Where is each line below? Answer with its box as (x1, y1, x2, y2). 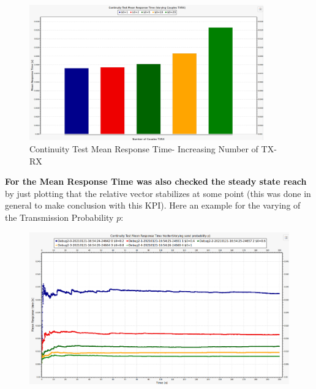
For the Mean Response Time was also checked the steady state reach (5, 175, 307, 188)
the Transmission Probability (5, 210, 114, 223)
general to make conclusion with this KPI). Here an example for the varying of (5, 199, 301, 212)
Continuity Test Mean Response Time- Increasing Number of (29, 142, 258, 155)
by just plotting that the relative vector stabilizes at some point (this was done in (5, 187, 311, 199)
